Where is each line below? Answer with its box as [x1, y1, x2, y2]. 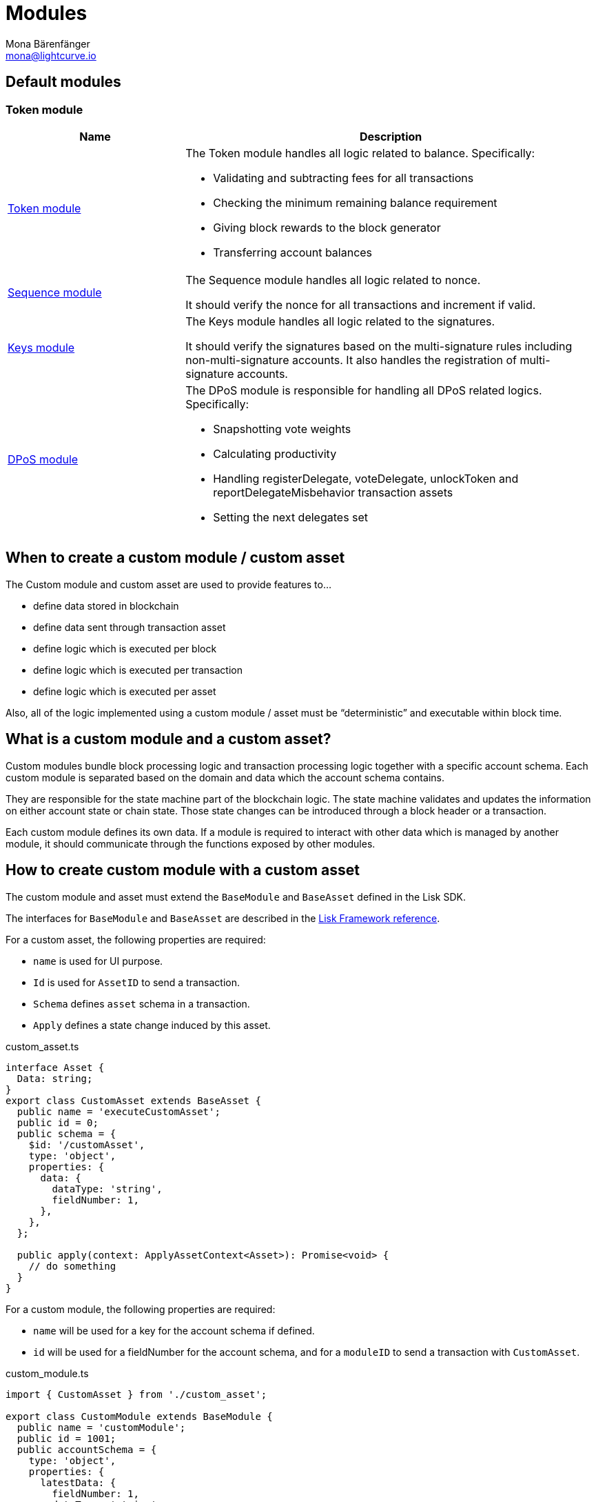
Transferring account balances [213, 245, 373, 259]
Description [359, 129, 422, 143]
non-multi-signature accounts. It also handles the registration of [185, 352, 517, 367]
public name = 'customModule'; [17, 1421, 186, 1433]
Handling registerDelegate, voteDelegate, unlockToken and [213, 471, 519, 485]
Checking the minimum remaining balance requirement [213, 195, 497, 210]
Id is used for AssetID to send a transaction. [33, 976, 240, 988]
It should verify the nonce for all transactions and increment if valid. [185, 297, 536, 312]
